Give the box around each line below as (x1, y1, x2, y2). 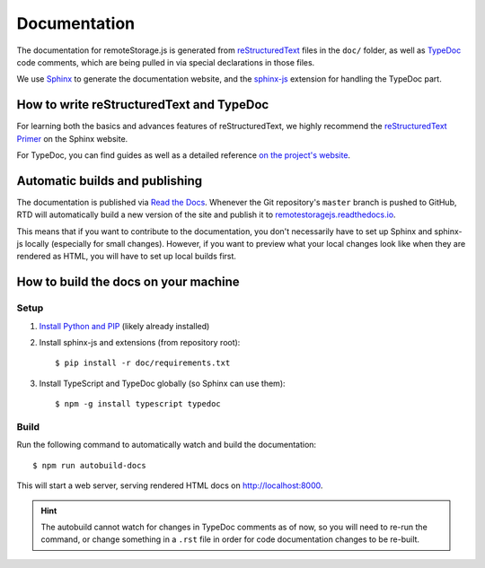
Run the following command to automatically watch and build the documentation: (16, 440, 317, 450)
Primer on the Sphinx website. (16, 133, 128, 144)
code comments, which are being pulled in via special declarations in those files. (16, 57, 315, 67)
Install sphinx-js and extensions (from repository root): (39, 337, 241, 348)
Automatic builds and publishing (16, 173, 203, 188)
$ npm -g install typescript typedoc (55, 399, 222, 409)
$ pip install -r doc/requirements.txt (55, 358, 231, 368)
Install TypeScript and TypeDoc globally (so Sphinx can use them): (39, 378, 287, 389)
